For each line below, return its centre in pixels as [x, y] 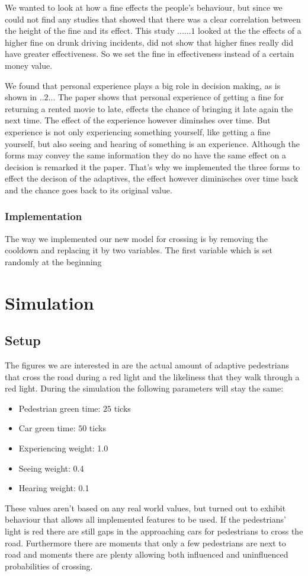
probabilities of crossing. [49, 566]
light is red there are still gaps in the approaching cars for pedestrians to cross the [154, 531]
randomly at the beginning [53, 261]
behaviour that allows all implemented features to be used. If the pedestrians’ [145, 519]
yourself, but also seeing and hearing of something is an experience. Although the [152, 143]
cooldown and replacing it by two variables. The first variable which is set [139, 250]
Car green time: [47, 428]
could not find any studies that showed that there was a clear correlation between [153, 19]
